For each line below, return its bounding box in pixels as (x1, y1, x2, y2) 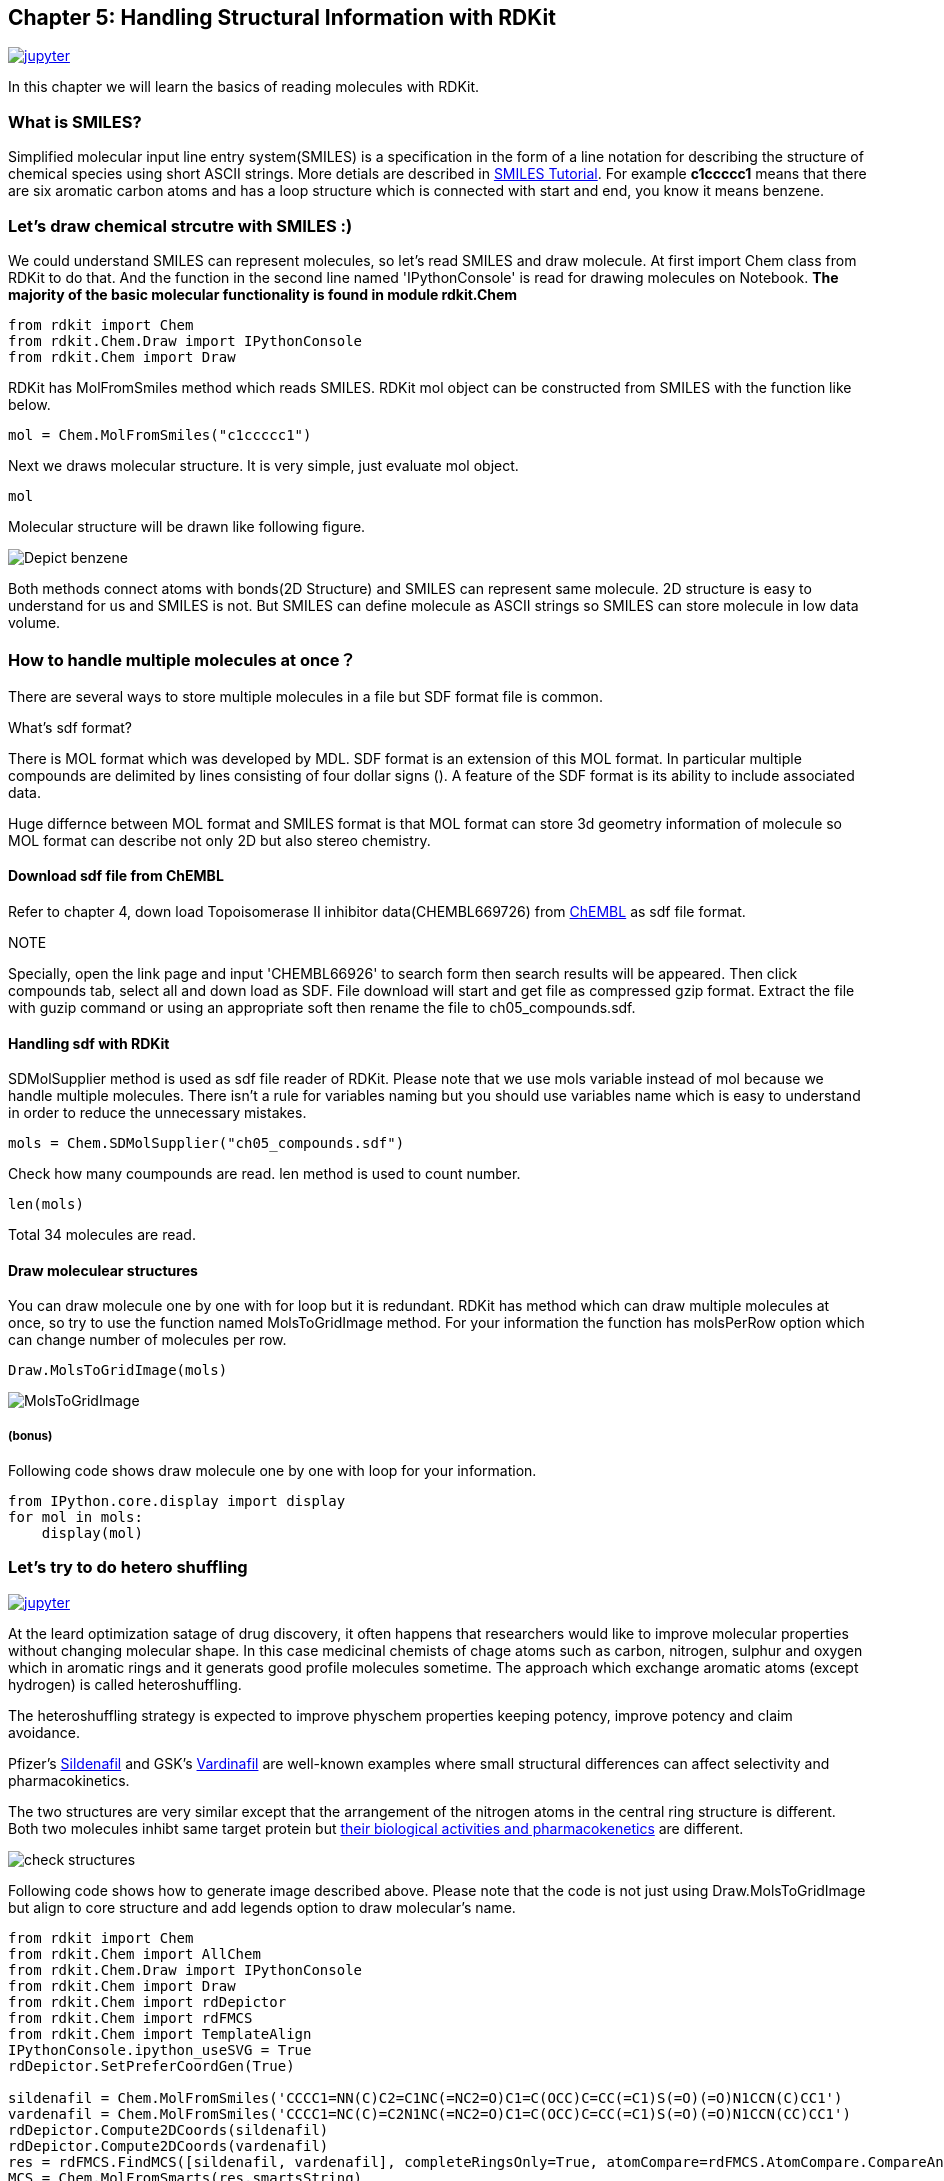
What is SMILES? (8, 111, 142, 132)
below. (8, 395, 51, 413)
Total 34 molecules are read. (8, 1226, 196, 1244)
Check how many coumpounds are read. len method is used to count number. (8, 1165, 521, 1183)
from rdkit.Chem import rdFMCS (8, 2009, 253, 2026)
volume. (8, 613, 61, 631)
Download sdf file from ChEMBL (8, 867, 224, 885)
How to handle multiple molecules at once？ (8, 650, 356, 671)
